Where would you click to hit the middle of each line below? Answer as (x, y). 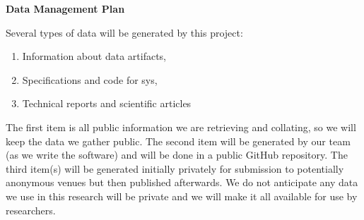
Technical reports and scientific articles (107, 103)
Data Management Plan (65, 8)
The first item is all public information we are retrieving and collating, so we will (181, 127)
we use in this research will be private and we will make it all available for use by (182, 196)
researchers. (31, 210)
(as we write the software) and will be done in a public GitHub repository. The (177, 155)
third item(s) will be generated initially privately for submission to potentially (175, 168)
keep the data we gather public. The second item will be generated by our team (178, 141)
